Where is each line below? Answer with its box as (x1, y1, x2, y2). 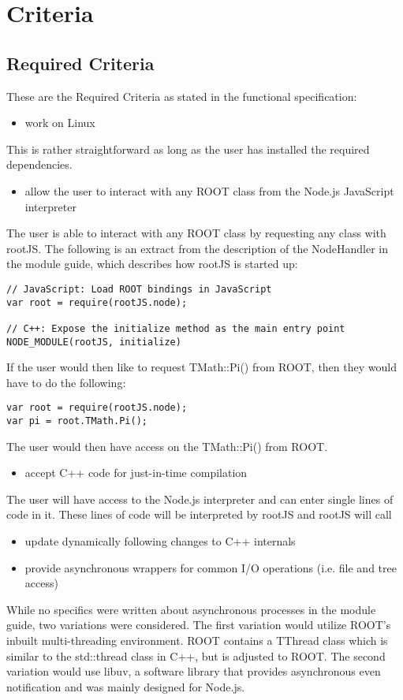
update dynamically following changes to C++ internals (24, 533, 296, 549)
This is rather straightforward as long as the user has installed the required (6, 140, 370, 157)
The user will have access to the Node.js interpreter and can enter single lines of (6, 490, 394, 507)
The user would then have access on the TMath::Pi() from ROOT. (6, 438, 328, 454)
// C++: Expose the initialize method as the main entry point (6, 322, 345, 334)
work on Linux (24, 114, 95, 131)
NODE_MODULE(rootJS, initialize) (6, 336, 181, 348)
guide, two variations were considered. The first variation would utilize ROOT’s (6, 616, 391, 633)
